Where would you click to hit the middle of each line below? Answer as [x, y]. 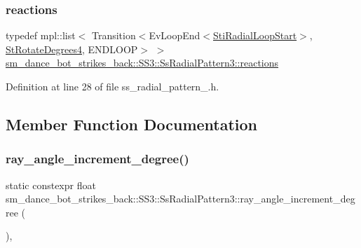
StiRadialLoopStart [255, 35]
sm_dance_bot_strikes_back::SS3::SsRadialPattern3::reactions [142, 63]
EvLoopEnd [175, 35]
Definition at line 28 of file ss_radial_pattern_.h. [113, 86]
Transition [114, 35]
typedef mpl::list [41, 35]
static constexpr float [51, 185]
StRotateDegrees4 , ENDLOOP [72, 49]
